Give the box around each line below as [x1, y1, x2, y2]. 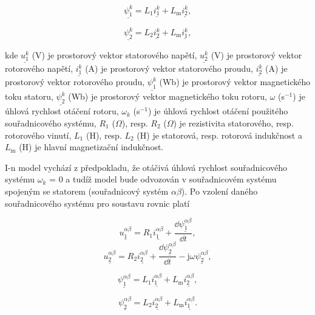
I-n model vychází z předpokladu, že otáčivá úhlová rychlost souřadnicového [5, 161, 287, 173]
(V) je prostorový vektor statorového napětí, [32, 49, 197, 61]
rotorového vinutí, [5, 128, 72, 141]
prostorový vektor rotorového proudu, [5, 75, 145, 88]
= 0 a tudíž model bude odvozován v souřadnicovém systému [49, 173, 277, 185]
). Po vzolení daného [181, 184, 258, 197]
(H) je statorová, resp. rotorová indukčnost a [137, 128, 302, 141]
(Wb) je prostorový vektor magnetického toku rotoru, [68, 90, 267, 103]
